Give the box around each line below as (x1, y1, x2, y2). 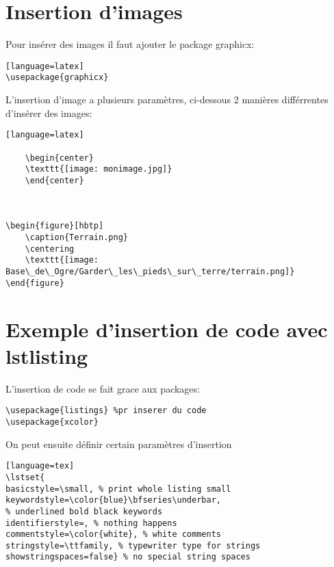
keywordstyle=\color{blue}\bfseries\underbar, (5, 495, 221, 505)
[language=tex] (5, 461, 75, 471)
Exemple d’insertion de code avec (5, 315, 328, 343)
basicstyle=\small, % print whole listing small (5, 484, 231, 494)
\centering (25, 243, 75, 254)
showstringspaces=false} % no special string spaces (5, 552, 250, 562)
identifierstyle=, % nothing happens (5, 518, 177, 528)
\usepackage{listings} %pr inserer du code (5, 406, 207, 416)
